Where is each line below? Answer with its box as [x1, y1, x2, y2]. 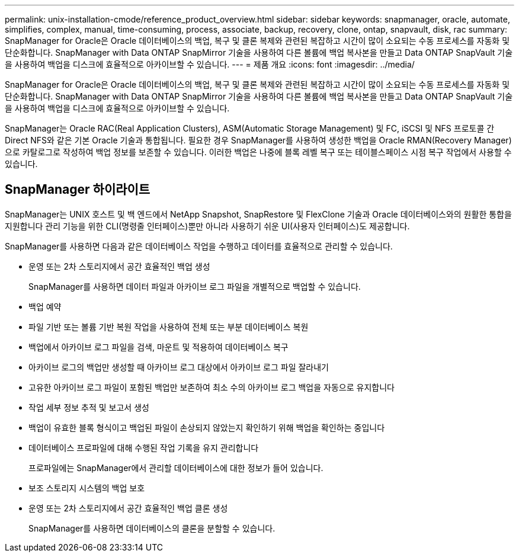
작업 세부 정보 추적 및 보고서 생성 [28, 402, 149, 412]
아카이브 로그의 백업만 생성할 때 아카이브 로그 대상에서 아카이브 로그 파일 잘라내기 [28, 361, 329, 372]
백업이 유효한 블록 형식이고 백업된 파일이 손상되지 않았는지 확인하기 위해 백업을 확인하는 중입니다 [28, 422, 385, 433]
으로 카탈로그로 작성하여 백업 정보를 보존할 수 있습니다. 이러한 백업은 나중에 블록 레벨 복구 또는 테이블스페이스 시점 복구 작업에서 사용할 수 [5, 147, 512, 157]
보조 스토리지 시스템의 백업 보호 [28, 482, 145, 493]
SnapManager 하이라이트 [5, 182, 150, 197]
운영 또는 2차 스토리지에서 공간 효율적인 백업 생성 [28, 261, 210, 271]
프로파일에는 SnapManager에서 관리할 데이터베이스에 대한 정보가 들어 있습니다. [28, 462, 323, 473]
